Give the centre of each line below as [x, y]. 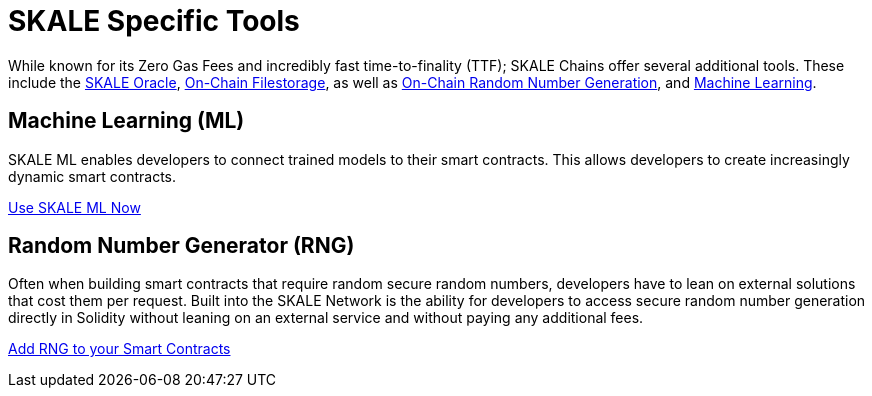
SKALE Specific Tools [154, 21]
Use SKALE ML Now [74, 207]
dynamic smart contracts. [92, 176]
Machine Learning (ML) [126, 121]
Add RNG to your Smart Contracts [119, 349]
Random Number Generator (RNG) [181, 246]
